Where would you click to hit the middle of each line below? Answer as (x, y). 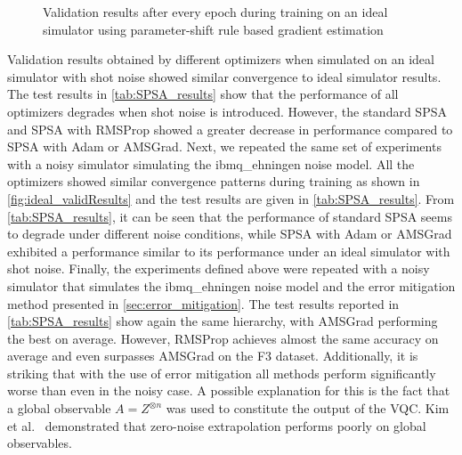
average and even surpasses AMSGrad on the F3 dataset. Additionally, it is (213, 356)
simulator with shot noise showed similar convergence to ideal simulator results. (224, 76)
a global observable (59, 408)
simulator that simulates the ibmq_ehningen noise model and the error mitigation (231, 285)
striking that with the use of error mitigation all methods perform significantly (222, 373)
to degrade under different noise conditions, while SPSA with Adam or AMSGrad (230, 234)
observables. (40, 443)
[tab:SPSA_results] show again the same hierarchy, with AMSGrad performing (223, 321)
